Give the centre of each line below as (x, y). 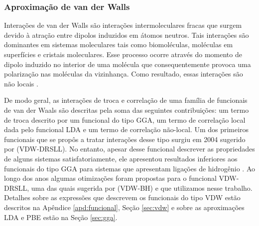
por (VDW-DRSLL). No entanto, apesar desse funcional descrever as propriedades (129, 149)
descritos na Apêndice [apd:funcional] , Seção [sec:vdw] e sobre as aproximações (124, 207)
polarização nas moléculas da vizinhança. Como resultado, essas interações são (124, 74)
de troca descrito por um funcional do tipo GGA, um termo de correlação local (125, 119)
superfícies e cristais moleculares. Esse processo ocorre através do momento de (123, 54)
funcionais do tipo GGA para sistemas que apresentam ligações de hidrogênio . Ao (129, 168)
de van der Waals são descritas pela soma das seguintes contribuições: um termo (127, 110)
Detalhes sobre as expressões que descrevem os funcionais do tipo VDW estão (122, 197)
